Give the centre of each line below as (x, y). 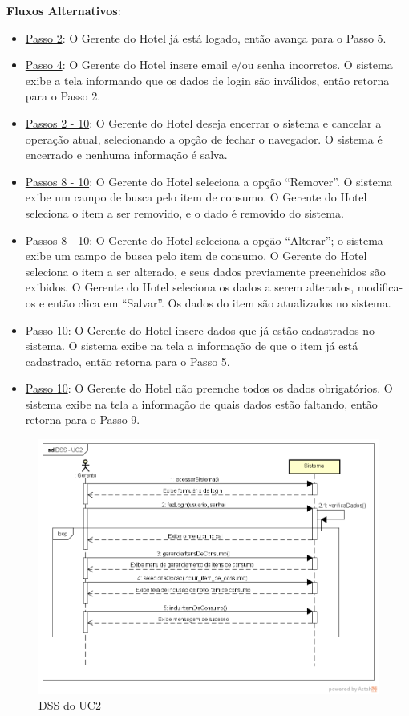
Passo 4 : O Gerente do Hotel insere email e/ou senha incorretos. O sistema (209, 65)
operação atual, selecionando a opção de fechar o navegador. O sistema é (204, 138)
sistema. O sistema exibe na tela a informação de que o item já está (192, 346)
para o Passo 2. (63, 96)
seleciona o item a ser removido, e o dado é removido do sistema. (184, 212)
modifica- (380, 287)
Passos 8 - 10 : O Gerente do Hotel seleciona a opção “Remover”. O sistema (209, 181)
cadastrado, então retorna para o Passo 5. (128, 361)
